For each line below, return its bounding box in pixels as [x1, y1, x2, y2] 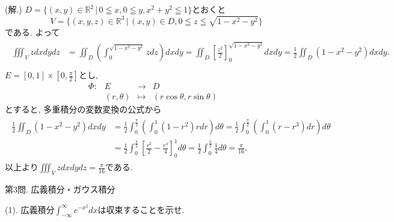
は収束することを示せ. [97, 203, 185, 215]
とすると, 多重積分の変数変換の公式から [5, 103, 162, 116]
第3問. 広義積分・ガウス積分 [5, 182, 115, 195]
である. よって [5, 25, 60, 38]
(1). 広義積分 [5, 203, 55, 215]
